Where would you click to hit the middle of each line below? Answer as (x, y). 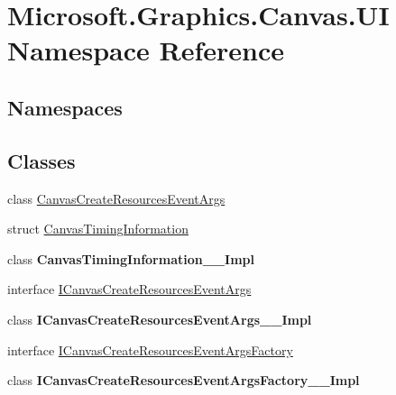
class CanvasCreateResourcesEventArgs (116, 198)
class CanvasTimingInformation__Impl (131, 258)
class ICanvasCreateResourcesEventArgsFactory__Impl (184, 380)
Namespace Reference (146, 50)
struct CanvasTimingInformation (98, 229)
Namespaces (65, 107)
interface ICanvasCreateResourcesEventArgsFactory (150, 349)
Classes (41, 160)
